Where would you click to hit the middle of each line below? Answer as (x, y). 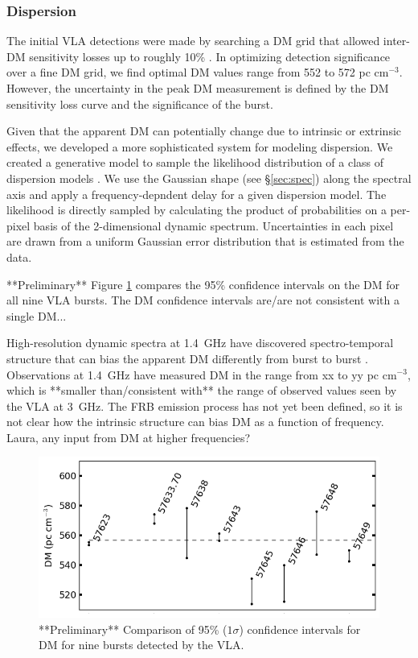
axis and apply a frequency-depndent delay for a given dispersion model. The (197, 194)
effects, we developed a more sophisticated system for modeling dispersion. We (200, 146)
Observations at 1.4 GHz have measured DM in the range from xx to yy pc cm (202, 374)
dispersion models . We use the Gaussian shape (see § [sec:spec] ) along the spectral (209, 178)
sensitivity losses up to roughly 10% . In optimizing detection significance (210, 56)
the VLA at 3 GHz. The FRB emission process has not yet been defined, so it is (205, 406)
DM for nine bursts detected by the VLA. (141, 645)
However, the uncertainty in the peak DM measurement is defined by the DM (198, 88)
